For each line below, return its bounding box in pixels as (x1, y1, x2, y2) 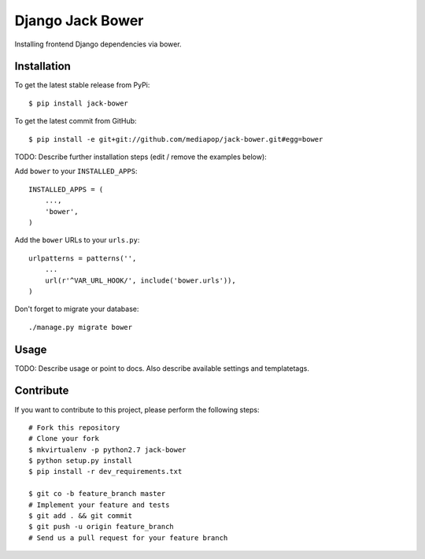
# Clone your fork (28, 434, 100, 443)
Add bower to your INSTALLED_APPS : (14, 166, 138, 176)
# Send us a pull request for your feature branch (28, 533, 228, 542)
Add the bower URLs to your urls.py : (14, 235, 140, 245)
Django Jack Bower (14, 12, 144, 29)
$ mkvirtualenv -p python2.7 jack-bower (28, 445, 187, 454)
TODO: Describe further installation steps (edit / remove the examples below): (14, 152, 267, 161)
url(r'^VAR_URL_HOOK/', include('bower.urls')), (44, 276, 236, 285)
